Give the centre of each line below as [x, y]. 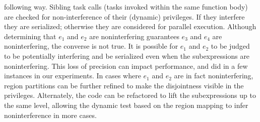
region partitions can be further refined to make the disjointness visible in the [124, 85]
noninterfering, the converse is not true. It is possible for [91, 46]
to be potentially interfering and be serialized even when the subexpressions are [127, 55]
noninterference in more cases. [50, 115]
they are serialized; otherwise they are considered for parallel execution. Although [130, 26]
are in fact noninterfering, [214, 76]
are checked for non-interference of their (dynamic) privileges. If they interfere [124, 16]
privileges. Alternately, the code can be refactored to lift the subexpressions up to [130, 95]
